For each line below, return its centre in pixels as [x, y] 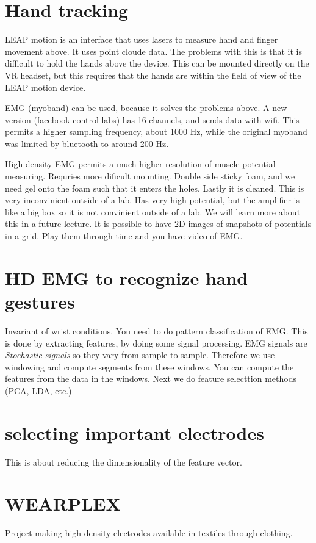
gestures [40, 301]
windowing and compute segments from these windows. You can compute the [149, 366]
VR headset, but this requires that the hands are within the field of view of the [153, 75]
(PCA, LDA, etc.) [38, 390]
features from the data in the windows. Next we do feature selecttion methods [151, 379]
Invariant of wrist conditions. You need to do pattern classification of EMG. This [156, 330]
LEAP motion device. [45, 87]
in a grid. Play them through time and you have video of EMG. [124, 236]
